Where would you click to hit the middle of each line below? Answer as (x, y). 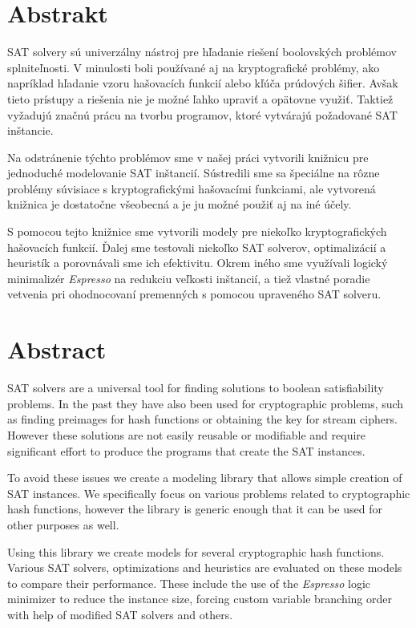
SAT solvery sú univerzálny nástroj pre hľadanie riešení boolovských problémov (202, 52)
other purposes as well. (63, 524)
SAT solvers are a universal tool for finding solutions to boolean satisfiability (196, 388)
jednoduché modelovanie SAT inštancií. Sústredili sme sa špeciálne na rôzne (194, 173)
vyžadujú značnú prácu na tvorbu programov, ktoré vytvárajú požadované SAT (202, 114)
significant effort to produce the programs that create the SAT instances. (186, 450)
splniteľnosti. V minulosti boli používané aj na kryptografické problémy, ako (194, 67)
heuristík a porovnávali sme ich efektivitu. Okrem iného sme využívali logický (198, 263)
